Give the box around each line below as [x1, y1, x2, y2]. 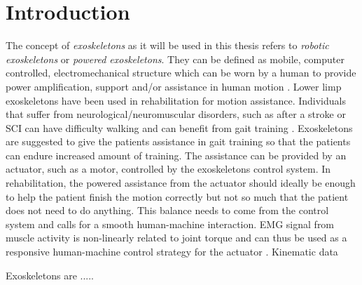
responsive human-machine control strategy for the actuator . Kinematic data [6, 244, 338, 259]
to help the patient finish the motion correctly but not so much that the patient [6, 189, 349, 204]
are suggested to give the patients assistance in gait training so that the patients [6, 134, 351, 149]
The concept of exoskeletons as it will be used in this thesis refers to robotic [6, 38, 329, 53]
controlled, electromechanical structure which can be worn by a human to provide [6, 65, 356, 80]
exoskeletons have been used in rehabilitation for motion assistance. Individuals [6, 93, 346, 107]
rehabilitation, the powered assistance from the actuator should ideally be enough [6, 175, 356, 190]
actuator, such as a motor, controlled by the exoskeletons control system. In [6, 161, 331, 176]
